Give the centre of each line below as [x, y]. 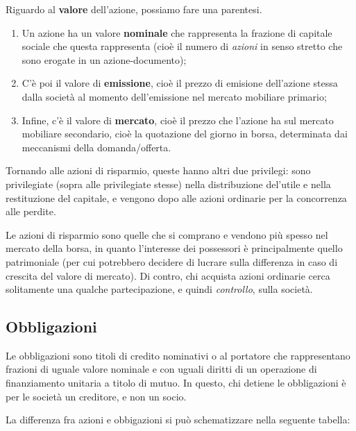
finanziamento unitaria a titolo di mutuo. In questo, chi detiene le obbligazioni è [176, 383]
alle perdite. [31, 211]
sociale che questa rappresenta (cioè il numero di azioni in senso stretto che [182, 46]
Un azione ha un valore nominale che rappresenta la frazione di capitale [177, 32]
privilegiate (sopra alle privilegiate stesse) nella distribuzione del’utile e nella [168, 184]
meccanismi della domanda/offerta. [96, 147]
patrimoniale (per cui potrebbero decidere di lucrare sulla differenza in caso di [172, 261]
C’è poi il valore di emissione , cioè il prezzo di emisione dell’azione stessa [180, 83]
